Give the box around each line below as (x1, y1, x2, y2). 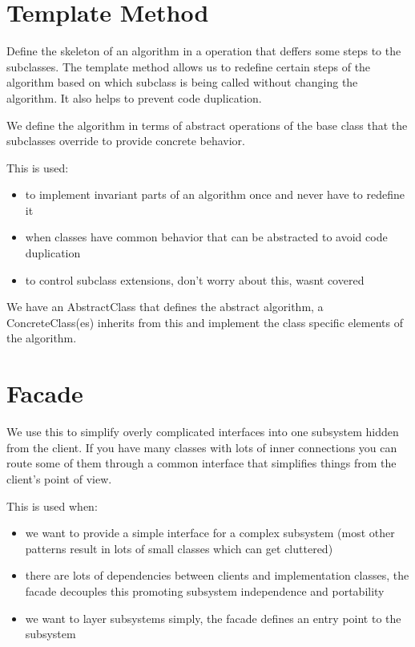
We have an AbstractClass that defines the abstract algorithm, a (6, 298, 324, 315)
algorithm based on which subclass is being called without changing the (6, 74, 358, 91)
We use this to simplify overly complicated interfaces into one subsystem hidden (6, 423, 399, 440)
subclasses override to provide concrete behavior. (6, 132, 245, 149)
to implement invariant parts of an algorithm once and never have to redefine (25, 186, 405, 203)
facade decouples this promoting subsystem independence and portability (25, 582, 385, 599)
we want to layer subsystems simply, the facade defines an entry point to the (25, 609, 401, 626)
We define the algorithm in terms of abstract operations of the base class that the (6, 116, 408, 133)
